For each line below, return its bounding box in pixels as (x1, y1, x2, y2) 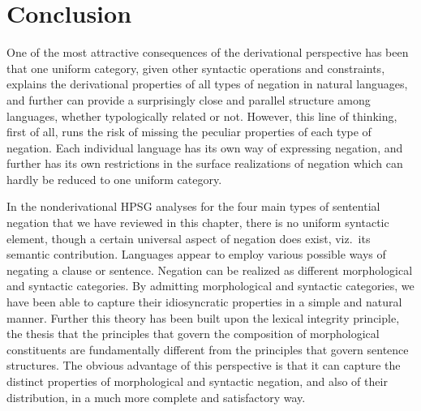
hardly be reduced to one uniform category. (6, 170, 222, 187)
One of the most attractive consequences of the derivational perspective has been (6, 44, 409, 61)
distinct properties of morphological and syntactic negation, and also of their (6, 373, 388, 389)
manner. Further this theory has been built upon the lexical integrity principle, (6, 309, 400, 326)
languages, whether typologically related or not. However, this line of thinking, (6, 107, 397, 124)
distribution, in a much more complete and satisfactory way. (6, 388, 306, 405)
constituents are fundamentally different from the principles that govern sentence (6, 340, 409, 357)
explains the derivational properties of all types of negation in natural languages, (6, 75, 408, 92)
